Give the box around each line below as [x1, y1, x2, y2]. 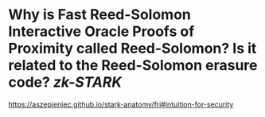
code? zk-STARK [8, 73, 122, 92]
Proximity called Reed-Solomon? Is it [8, 40, 257, 57]
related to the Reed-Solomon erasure [8, 57, 258, 75]
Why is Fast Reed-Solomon [8, 6, 191, 24]
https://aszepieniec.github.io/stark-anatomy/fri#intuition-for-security [8, 99, 234, 109]
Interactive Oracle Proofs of [8, 22, 195, 41]
